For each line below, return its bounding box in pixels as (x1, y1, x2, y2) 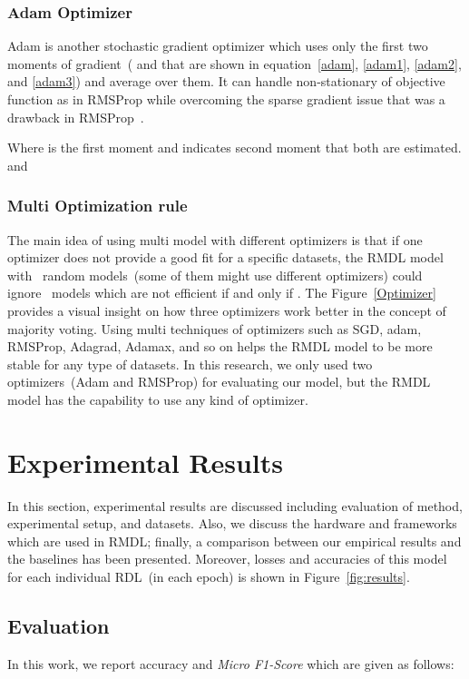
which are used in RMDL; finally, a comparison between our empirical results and (7, 531, 462, 550)
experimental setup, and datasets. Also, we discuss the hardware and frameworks (7, 514, 457, 533)
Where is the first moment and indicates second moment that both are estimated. (7, 138, 462, 157)
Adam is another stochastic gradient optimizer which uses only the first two (7, 36, 428, 55)
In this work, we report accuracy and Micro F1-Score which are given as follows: (7, 654, 454, 673)
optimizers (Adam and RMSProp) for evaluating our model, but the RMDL (7, 372, 431, 391)
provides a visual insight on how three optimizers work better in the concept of (7, 300, 446, 320)
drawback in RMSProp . (7, 107, 144, 126)
